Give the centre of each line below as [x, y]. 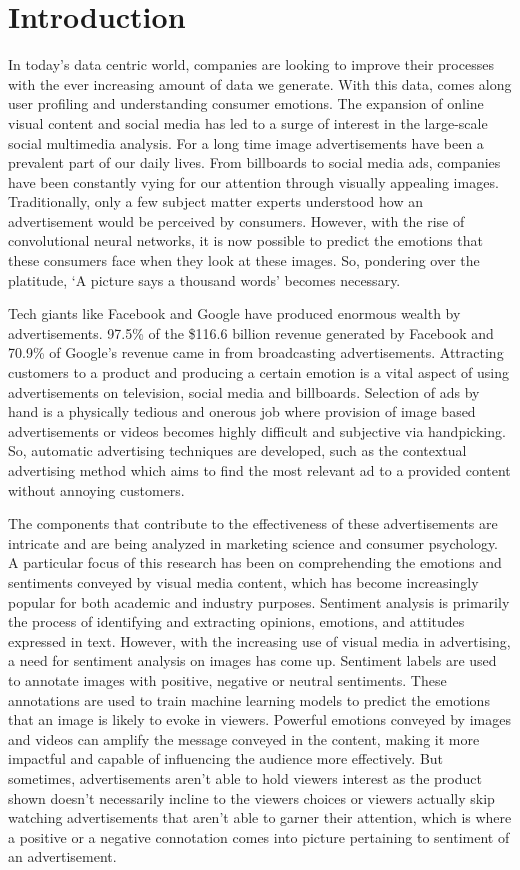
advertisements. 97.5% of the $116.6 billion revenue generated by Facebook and [251, 332]
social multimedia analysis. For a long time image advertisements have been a [246, 142]
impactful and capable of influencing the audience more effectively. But [226, 758]
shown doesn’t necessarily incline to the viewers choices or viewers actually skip [251, 797]
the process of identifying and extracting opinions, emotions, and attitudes [236, 621]
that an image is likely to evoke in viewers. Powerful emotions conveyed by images [259, 719]
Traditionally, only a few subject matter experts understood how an [215, 201]
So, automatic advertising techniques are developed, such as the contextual [237, 450]
